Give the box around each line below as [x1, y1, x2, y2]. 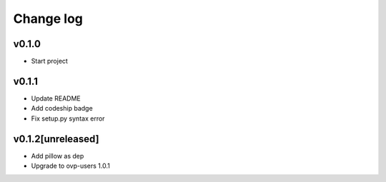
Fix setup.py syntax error [31, 114, 105, 123]
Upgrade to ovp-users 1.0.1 [31, 161, 110, 171]
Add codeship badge [31, 104, 93, 113]
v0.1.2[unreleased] [13, 133, 99, 145]
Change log [13, 11, 84, 26]
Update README [31, 93, 81, 103]
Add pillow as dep [31, 151, 84, 160]
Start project [31, 57, 68, 66]
